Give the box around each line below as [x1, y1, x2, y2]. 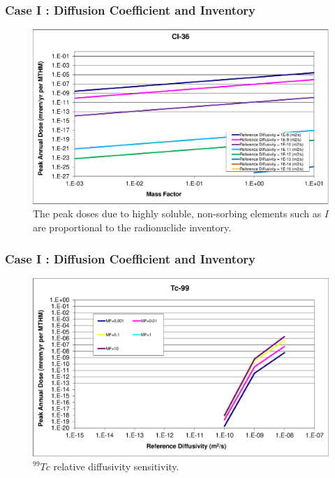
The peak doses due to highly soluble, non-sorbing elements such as [33, 206, 322, 221]
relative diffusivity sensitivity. [53, 458, 179, 473]
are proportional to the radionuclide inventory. [33, 220, 232, 235]
